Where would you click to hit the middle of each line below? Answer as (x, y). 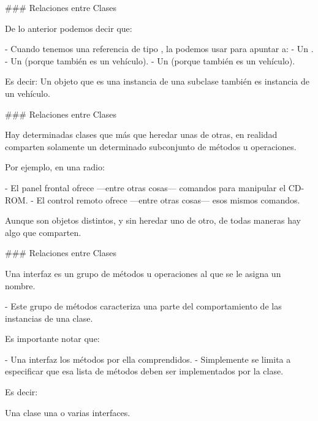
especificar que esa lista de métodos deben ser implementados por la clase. (144, 371)
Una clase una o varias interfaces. (68, 412)
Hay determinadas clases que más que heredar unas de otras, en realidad (141, 135)
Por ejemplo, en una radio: (55, 167)
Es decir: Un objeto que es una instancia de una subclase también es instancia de (157, 81)
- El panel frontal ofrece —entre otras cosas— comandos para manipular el (146, 187)
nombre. (20, 285)
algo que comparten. (43, 232)
